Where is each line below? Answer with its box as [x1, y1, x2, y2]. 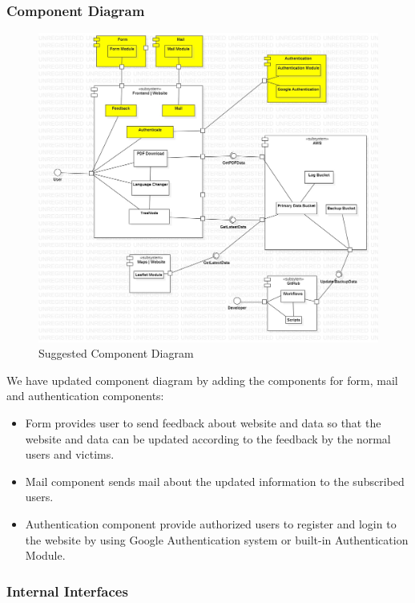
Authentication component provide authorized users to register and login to [25, 516, 397, 532]
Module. [25, 547, 66, 564]
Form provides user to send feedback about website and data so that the [25, 415, 381, 431]
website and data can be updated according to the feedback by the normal [25, 430, 391, 447]
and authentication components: [6, 387, 164, 404]
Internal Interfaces [6, 581, 128, 601]
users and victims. [25, 446, 115, 463]
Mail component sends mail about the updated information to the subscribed [25, 472, 405, 489]
